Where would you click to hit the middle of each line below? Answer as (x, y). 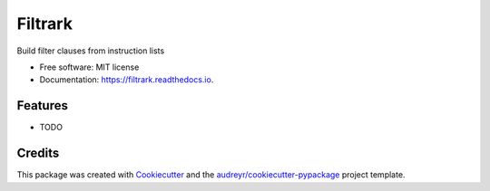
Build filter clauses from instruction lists (91, 51)
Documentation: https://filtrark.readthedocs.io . (127, 80)
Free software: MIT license (89, 67)
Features (42, 105)
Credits (38, 153)
